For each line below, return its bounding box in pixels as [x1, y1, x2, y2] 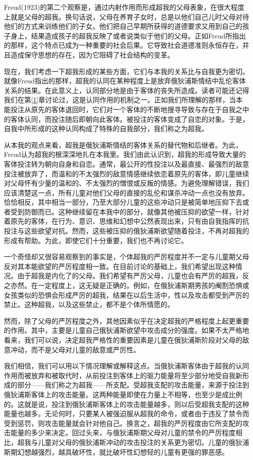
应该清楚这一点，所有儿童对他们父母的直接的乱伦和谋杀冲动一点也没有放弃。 [4, 187, 249, 197]
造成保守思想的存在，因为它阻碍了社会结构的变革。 [10, 49, 174, 59]
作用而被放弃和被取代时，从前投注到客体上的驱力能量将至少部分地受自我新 [4, 370, 242, 380]
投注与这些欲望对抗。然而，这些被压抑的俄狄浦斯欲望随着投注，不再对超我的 [4, 226, 249, 236]
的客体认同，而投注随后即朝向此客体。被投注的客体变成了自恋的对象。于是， [4, 114, 249, 124]
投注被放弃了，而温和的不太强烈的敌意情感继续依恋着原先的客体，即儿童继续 [4, 168, 249, 178]
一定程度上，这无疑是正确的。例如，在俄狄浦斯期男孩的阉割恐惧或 [37, 280, 249, 290]
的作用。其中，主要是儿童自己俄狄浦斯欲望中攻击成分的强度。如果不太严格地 [4, 325, 249, 335]
